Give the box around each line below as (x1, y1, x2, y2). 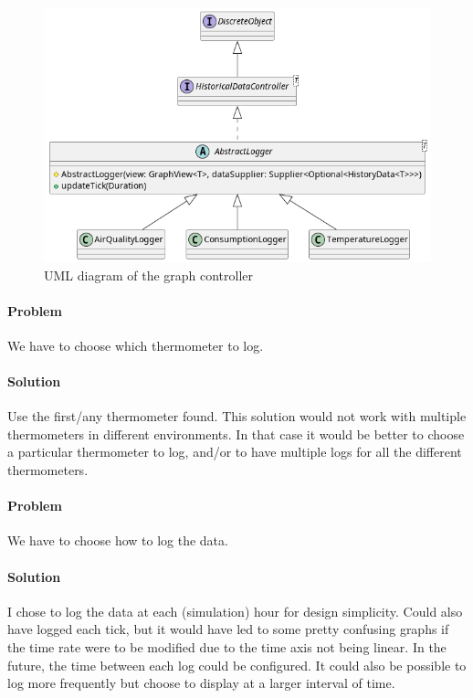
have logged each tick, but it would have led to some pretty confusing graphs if (7, 619, 449, 639)
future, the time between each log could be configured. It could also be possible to (7, 655, 467, 674)
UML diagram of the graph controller (44, 265, 254, 284)
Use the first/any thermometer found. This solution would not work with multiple (7, 407, 467, 426)
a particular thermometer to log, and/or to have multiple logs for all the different (7, 442, 462, 461)
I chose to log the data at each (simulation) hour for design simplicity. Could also (7, 601, 463, 620)
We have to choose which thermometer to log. (7, 335, 264, 354)
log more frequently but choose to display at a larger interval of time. (7, 673, 395, 693)
